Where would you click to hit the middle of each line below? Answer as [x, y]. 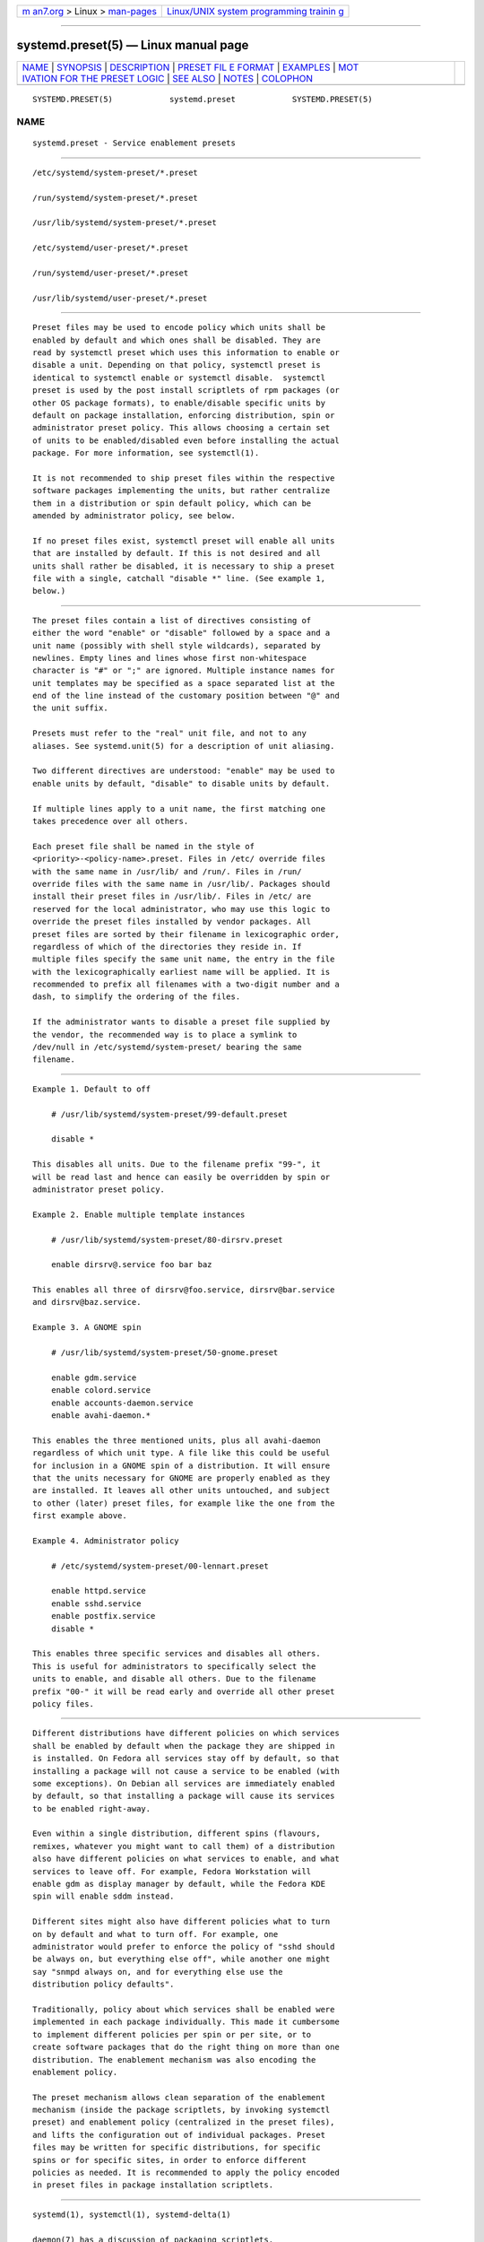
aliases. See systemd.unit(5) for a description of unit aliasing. [184, 746]
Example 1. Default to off [92, 1089]
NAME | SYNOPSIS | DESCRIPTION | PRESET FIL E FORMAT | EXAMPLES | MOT [190, 67]
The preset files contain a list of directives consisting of [172, 620]
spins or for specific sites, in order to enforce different [169, 2160]
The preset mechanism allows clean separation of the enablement [179, 2097]
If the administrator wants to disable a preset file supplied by [181, 1022]
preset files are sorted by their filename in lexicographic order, [186, 934]
